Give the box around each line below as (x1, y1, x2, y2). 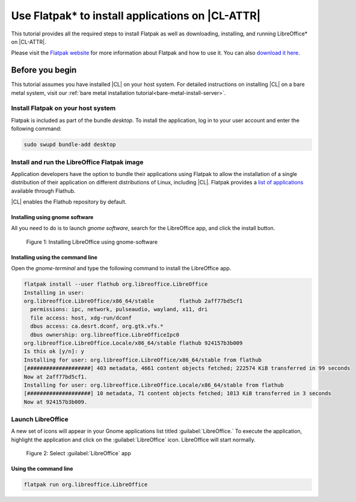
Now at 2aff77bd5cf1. (23, 373, 88, 380)
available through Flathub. (11, 187, 76, 195)
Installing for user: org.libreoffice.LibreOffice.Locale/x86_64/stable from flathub (23, 381, 284, 389)
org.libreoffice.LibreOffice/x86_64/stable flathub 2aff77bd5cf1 (23, 297, 243, 304)
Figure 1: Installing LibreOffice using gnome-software (26, 238, 158, 246)
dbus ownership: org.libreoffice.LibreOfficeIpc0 (30, 331, 180, 338)
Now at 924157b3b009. (23, 398, 88, 405)
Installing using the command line (11, 253, 97, 261)
